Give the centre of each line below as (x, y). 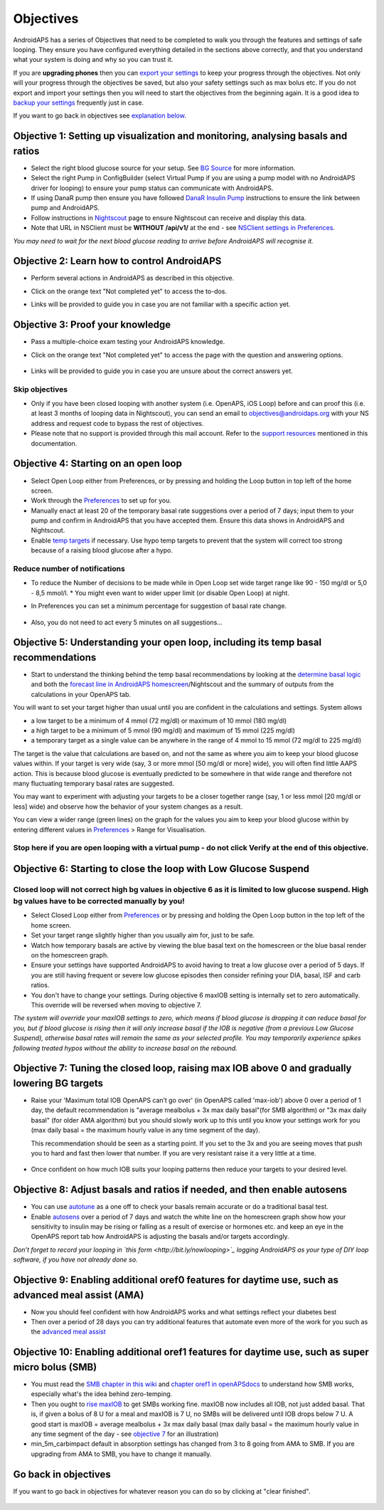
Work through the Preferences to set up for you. (101, 500)
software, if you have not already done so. (75, 1259)
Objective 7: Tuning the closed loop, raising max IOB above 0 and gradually (182, 1068)
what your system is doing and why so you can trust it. (93, 60)
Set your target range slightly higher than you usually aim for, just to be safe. (143, 935)
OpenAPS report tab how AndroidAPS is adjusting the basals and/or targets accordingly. (160, 1237)
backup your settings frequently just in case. (79, 103)
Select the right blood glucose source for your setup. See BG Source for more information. (163, 168)
